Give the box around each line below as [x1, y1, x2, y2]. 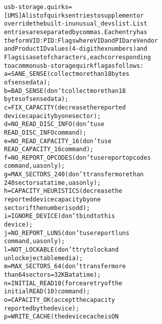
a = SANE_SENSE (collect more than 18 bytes [4, 70, 129, 78]
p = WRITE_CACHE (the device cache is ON [4, 313, 119, 320]
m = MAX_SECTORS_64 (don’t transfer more [4, 263, 126, 270]
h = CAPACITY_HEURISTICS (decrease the [4, 187, 122, 195]
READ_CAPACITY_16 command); [4, 146, 93, 153]
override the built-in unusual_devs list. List [4, 20, 147, 28]
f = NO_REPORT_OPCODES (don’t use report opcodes [4, 154, 151, 161]
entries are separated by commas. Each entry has [4, 28, 147, 36]
